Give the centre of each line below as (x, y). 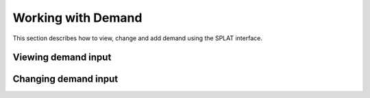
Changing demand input (65, 79)
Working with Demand (77, 18)
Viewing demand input (62, 58)
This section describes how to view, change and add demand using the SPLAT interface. (138, 38)
